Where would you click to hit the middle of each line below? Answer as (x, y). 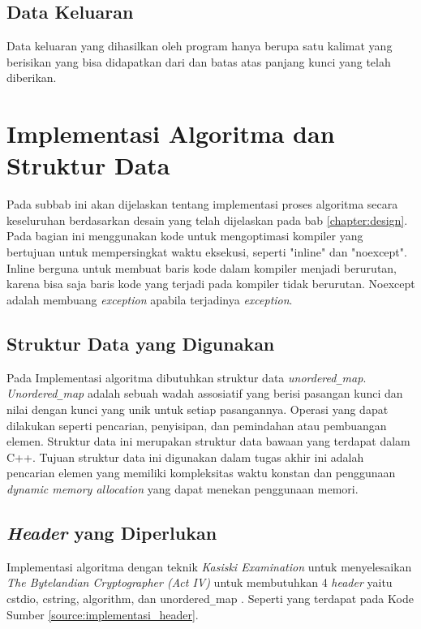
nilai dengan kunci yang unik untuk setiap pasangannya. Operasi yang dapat (198, 409)
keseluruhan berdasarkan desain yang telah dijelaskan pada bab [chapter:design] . (207, 220)
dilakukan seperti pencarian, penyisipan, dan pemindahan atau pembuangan (197, 425)
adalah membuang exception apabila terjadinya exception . (150, 299)
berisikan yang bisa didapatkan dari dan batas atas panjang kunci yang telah (199, 61)
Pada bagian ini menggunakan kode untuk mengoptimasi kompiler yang (185, 236)
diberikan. (32, 78)
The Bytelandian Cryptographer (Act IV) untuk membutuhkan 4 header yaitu (200, 582)
